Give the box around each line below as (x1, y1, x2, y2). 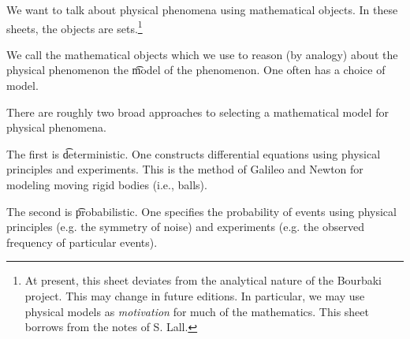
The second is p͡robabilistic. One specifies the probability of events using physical (6, 203, 397, 219)
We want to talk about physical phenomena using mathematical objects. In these (6, 2, 398, 17)
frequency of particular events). (6, 233, 158, 250)
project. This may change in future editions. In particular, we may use (24, 287, 365, 304)
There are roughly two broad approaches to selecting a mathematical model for (6, 103, 389, 120)
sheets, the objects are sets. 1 (6, 17, 143, 36)
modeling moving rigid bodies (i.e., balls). (6, 177, 207, 192)
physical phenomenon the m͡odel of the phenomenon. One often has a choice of (6, 61, 386, 78)
